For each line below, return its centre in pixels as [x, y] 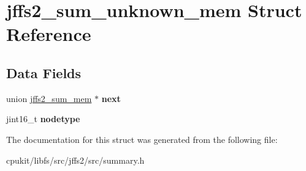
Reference [49, 34]
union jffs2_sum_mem [49, 98]
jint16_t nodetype [43, 119]
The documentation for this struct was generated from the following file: [142, 139]
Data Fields [44, 72]
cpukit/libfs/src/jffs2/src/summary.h [75, 160]
